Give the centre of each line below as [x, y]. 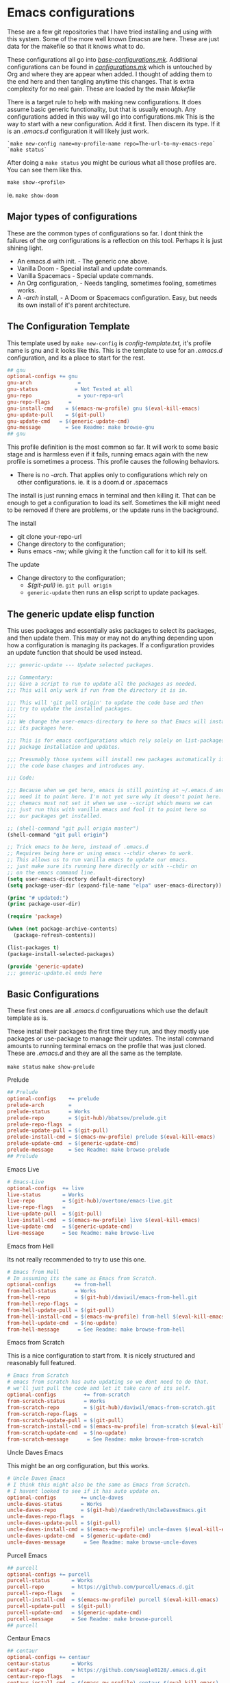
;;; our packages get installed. [55, 816]
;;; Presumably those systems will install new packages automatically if [116, 759]
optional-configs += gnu [42, 376]
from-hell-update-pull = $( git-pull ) [61, 1310]
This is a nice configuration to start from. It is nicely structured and [101, 1356]
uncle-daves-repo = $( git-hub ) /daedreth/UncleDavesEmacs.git [107, 1510]
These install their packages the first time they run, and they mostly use [108, 1032]
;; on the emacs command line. [52, 872]
